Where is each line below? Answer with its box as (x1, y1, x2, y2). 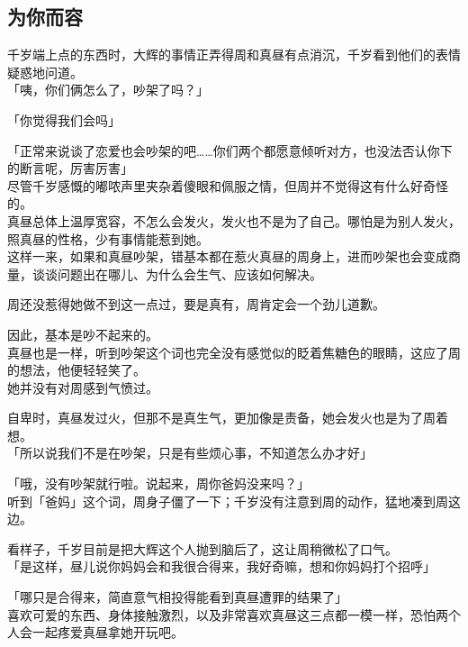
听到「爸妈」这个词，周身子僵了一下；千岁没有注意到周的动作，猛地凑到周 (7, 491, 448, 510)
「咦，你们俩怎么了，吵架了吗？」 (7, 80, 209, 99)
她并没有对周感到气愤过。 (7, 378, 158, 396)
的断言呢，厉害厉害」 (7, 159, 133, 178)
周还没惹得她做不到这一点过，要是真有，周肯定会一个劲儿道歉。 (7, 295, 385, 314)
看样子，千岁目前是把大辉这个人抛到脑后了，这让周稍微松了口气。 (7, 539, 398, 558)
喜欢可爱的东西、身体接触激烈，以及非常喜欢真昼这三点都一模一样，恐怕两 (7, 605, 448, 624)
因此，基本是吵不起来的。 (7, 324, 158, 343)
